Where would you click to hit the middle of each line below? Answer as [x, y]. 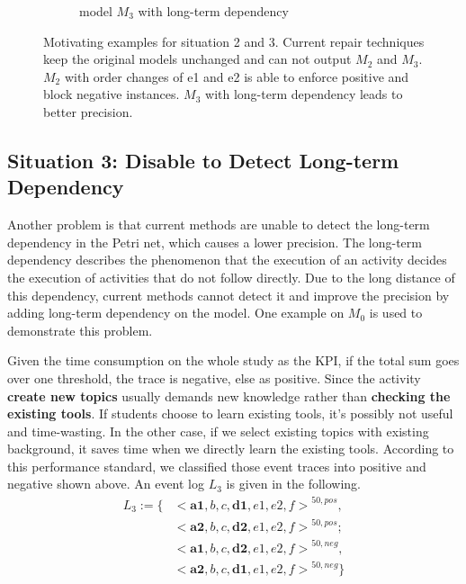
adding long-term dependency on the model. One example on [176, 313]
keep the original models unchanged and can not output [197, 59]
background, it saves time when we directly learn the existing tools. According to [231, 449]
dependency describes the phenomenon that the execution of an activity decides [227, 260]
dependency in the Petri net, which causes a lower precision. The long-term [215, 242]
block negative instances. [112, 94]
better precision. [88, 111]
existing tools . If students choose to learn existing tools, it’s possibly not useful [230, 413]
